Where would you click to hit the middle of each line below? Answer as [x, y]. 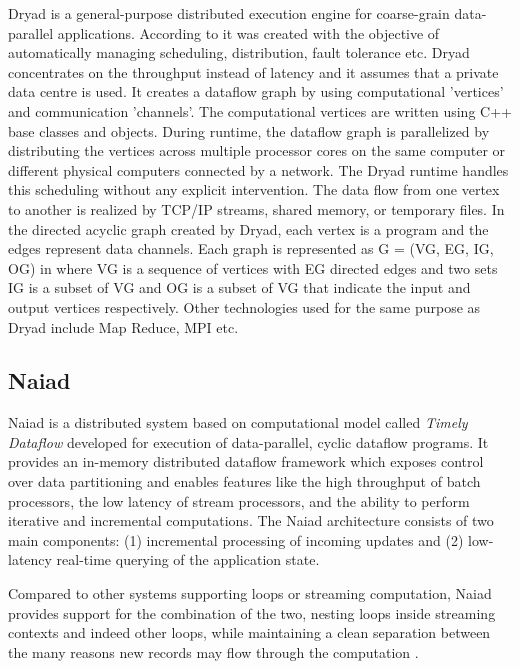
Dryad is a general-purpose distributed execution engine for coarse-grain [229, 13]
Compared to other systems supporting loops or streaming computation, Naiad [250, 593]
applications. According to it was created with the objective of [248, 32]
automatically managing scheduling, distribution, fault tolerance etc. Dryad [239, 52]
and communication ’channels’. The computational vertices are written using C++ [260, 110]
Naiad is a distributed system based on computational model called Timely [238, 422]
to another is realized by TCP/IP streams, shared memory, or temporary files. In [256, 208]
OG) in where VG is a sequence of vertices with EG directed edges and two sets [253, 267]
